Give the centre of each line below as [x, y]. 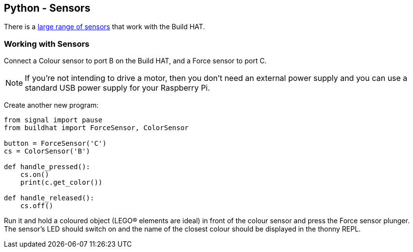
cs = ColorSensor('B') [47, 151]
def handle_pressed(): [47, 167]
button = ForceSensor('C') [55, 144]
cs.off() [37, 206]
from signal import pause [53, 120]
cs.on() [35, 175]
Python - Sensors [47, 8]
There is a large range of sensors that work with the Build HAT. [104, 27]
